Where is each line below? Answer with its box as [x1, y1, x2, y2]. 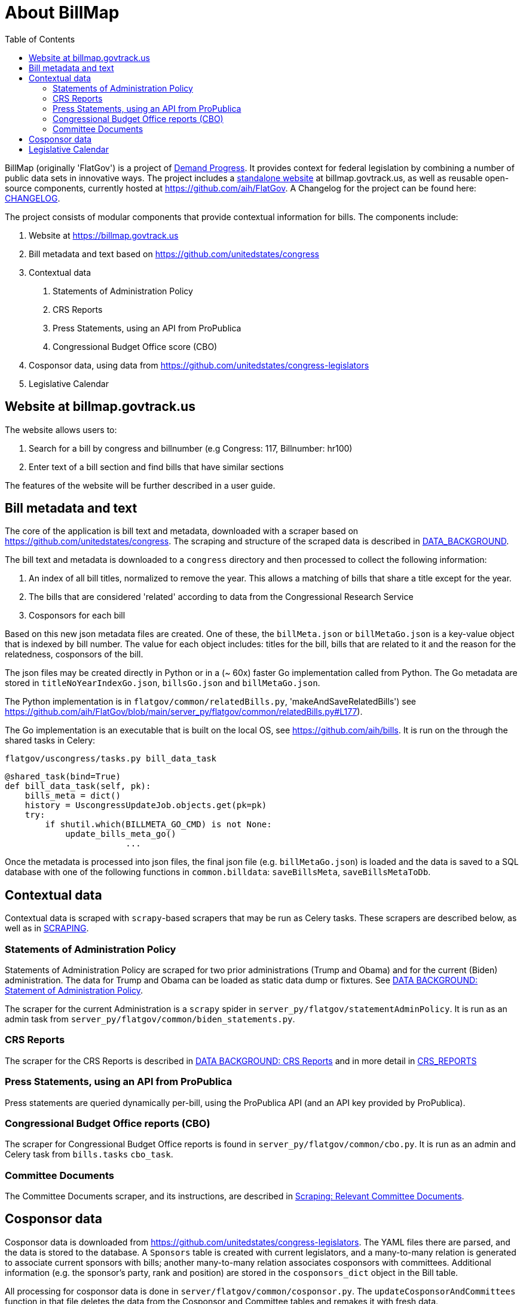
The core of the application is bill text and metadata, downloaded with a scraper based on [5, 526, 359, 537]
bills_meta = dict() [25, 791, 121, 801]
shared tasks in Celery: [5, 735, 96, 746]
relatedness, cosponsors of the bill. [5, 649, 143, 660]
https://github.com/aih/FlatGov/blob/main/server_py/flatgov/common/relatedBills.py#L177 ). [5, 706, 363, 717]
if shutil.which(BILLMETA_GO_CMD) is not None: [45, 819, 272, 830]
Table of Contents [5, 33, 75, 44]
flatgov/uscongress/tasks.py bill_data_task [5, 754, 217, 764]
